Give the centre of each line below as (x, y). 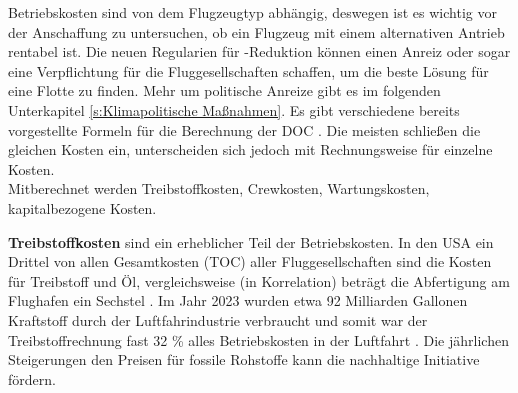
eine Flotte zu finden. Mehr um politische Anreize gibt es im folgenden (224, 90)
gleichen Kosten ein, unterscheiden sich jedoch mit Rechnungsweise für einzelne (250, 149)
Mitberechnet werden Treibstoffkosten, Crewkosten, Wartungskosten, (219, 188)
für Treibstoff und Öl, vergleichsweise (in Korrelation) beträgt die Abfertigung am (259, 280)
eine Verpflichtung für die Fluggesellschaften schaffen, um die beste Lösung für (248, 70)
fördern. (32, 378)
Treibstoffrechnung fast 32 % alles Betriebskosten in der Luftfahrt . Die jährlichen (258, 339)
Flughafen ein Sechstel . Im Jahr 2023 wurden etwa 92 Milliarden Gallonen (238, 300)
